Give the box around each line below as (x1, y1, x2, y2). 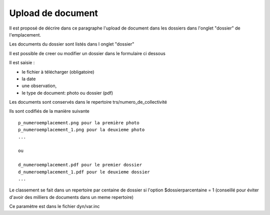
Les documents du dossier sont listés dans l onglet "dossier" (9, 41, 134, 47)
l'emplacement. (9, 32, 41, 38)
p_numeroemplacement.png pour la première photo (18, 120, 139, 125)
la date (21, 76, 36, 82)
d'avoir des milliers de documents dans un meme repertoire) (9, 194, 134, 200)
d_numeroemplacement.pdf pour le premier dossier (18, 162, 142, 168)
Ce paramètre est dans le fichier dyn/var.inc (9, 203, 100, 209)
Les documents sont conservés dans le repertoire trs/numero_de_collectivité (9, 99, 167, 105)
